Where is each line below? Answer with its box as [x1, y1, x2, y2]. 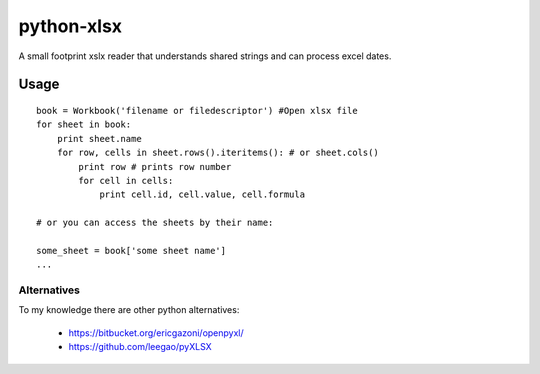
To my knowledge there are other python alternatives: [18, 304, 240, 316]
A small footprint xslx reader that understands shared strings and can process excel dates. [18, 50, 392, 62]
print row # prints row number [78, 161, 232, 172]
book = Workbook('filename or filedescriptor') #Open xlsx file [36, 105, 359, 116]
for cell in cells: [78, 175, 174, 186]
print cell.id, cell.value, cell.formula [99, 189, 305, 200]
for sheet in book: [36, 119, 132, 130]
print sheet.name [56, 133, 142, 144]
